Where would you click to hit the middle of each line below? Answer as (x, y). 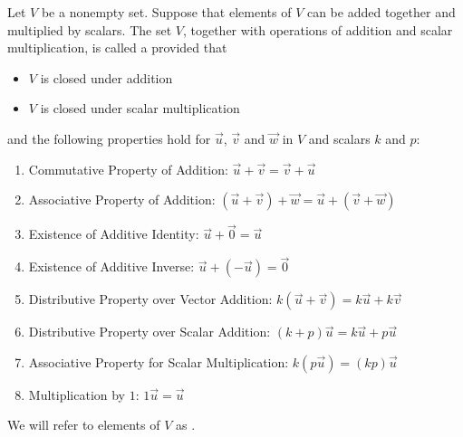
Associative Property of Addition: (122, 199)
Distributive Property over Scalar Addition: (150, 332)
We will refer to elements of (84, 425)
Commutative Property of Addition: (128, 169)
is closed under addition (106, 77)
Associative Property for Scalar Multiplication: (159, 361)
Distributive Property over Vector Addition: (150, 299)
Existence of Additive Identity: (114, 234)
